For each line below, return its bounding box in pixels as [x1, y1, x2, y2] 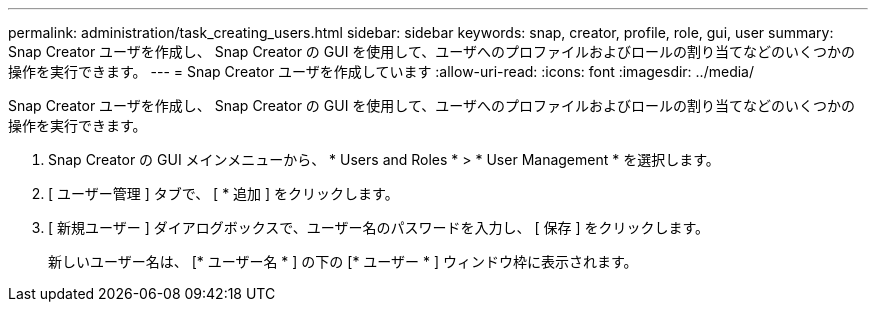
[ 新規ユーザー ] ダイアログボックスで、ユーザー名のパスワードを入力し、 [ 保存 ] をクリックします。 [48, 219, 710, 236]
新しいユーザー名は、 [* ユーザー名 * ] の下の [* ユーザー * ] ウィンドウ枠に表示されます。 [48, 253, 638, 270]
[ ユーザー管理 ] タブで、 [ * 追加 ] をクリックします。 [48, 185, 399, 202]
